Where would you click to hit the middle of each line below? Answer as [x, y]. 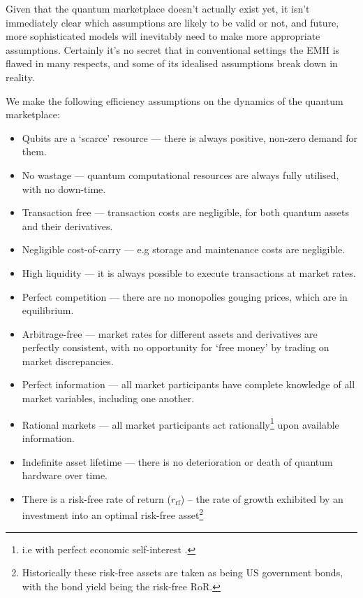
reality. [20, 77]
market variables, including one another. [108, 398]
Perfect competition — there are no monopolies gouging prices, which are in [185, 296]
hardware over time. [65, 475]
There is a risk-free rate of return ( [96, 498]
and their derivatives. [67, 226]
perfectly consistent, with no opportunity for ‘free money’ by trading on [176, 347]
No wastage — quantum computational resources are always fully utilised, [180, 175]
